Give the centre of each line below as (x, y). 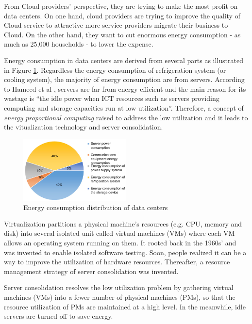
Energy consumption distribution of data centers (96, 207)
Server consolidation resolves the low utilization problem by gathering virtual (119, 287)
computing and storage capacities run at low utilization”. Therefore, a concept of (124, 107)
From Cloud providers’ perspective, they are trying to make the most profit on (121, 6)
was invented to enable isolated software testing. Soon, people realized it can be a (125, 252)
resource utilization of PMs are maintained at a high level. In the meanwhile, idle (125, 306)
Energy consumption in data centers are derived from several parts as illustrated (124, 60)
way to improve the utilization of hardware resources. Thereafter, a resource (117, 262)
